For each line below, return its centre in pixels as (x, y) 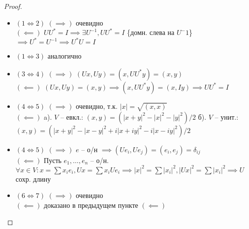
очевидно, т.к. (96, 106)
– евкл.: (72, 116)
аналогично (64, 56)
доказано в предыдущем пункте (91, 205)
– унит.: (227, 116)
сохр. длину (33, 179)
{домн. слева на (151, 32)
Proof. (13, 6)
